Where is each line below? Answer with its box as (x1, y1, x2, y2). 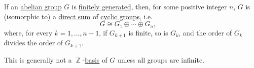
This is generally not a (4, 54, 72, 65)
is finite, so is (128, 27, 168, 37)
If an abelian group (4, 1, 62, 11)
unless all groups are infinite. (117, 54, 205, 65)
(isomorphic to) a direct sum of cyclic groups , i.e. (4, 11, 153, 21)
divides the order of (4, 37, 63, 48)
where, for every (4, 27, 53, 37)
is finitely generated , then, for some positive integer (72, 1, 227, 11)
